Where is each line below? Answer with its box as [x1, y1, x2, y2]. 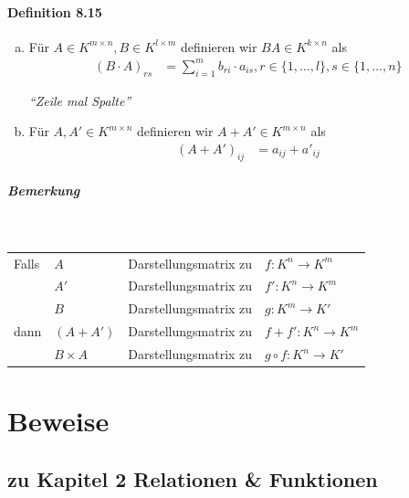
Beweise [7, 402, 110, 440]
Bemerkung [7, 181, 80, 200]
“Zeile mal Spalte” [28, 90, 131, 110]
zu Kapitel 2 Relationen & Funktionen [7, 464, 378, 493]
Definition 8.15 [7, 2, 102, 21]
